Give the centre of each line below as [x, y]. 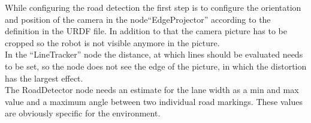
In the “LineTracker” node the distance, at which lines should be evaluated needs [154, 54]
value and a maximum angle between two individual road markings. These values [154, 101]
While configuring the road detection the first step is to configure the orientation [153, 7]
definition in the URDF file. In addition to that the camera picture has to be [146, 31]
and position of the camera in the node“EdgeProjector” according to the [138, 19]
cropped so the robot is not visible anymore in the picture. [112, 42]
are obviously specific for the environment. [83, 113]
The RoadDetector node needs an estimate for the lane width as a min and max [152, 90]
